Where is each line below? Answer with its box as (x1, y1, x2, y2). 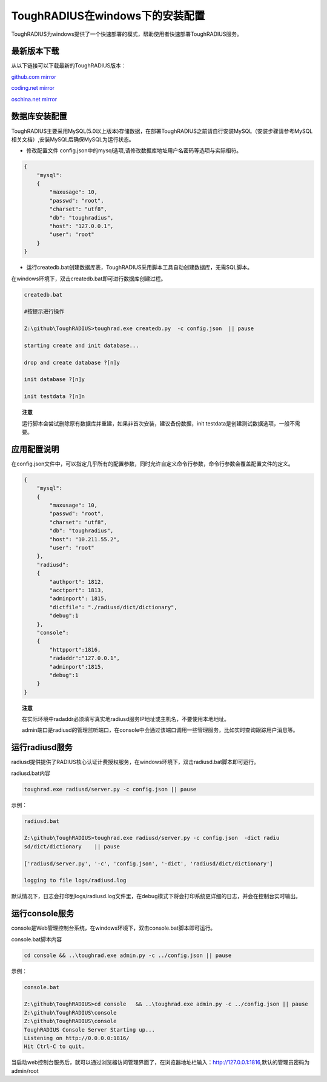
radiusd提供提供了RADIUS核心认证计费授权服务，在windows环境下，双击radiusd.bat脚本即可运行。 (11, 759, 260, 766)
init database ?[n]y (24, 376, 85, 383)
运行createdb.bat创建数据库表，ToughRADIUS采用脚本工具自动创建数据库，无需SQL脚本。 (26, 264, 253, 271)
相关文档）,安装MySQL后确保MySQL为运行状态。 (11, 135, 134, 143)
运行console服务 (11, 908, 74, 919)
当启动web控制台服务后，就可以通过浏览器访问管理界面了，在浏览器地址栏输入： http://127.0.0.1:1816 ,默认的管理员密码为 (11, 1059, 310, 1066)
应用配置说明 (11, 444, 59, 455)
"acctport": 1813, (49, 586, 104, 593)
